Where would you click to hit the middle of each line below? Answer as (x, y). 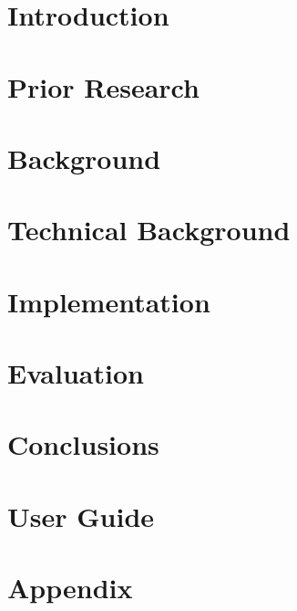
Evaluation (76, 373)
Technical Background (149, 230)
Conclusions (83, 444)
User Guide (81, 516)
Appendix (70, 588)
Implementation (109, 301)
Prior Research (103, 86)
